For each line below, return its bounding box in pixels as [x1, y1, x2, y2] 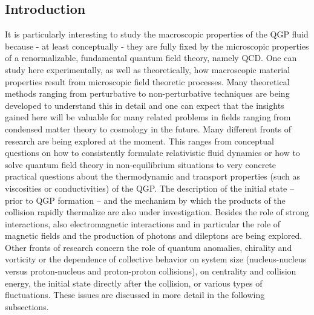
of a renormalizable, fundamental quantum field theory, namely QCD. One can [5, 51, 297, 64]
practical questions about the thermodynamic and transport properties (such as [5, 170, 301, 183]
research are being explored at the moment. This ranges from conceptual [5, 134, 274, 147]
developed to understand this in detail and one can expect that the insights [5, 99, 284, 111]
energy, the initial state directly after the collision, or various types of [5, 276, 263, 289]
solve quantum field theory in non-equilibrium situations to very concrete [5, 158, 276, 170]
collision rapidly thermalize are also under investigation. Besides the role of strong [5, 206, 309, 218]
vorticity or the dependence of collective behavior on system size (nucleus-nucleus [5, 253, 307, 265]
